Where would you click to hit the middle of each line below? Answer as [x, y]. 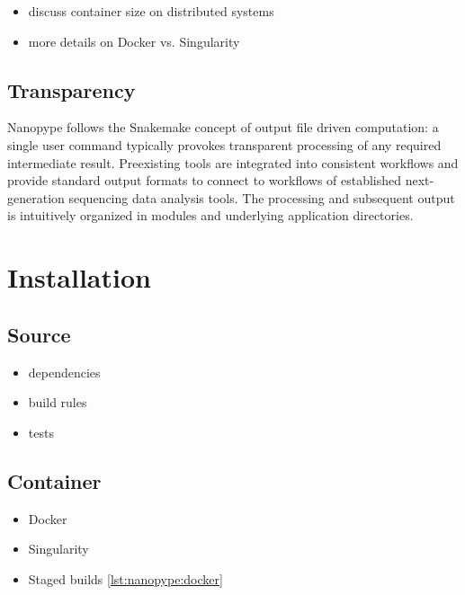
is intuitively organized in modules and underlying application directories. [210, 215]
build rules [58, 402]
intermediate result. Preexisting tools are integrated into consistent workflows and [233, 162]
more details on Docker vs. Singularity [134, 41]
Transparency [72, 89]
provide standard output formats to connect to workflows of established [205, 180]
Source [39, 334]
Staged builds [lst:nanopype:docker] [125, 578]
